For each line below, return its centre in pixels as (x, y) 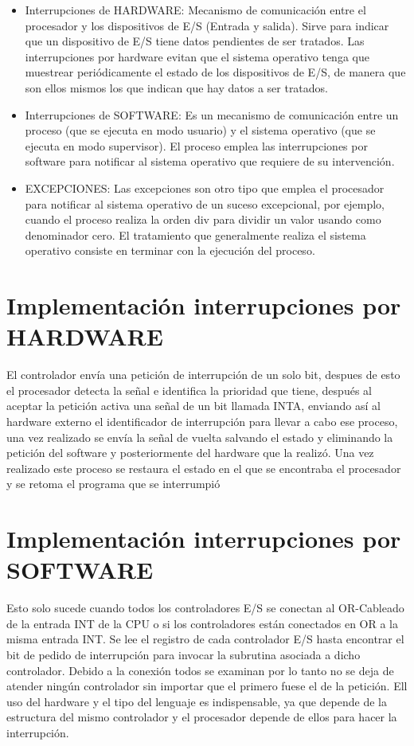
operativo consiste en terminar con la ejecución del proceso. (170, 250)
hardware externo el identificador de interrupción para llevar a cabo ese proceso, (202, 421)
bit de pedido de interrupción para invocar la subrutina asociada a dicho (184, 655)
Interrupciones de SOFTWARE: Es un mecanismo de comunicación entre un (212, 114)
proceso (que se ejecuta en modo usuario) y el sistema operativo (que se (200, 130)
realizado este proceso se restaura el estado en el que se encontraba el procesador (204, 468)
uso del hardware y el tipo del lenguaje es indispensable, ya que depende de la (197, 701)
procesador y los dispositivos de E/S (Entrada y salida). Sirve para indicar (207, 25)
